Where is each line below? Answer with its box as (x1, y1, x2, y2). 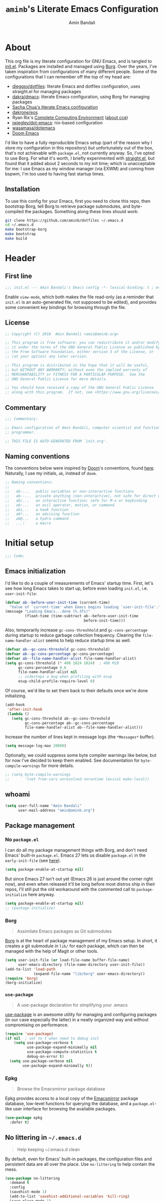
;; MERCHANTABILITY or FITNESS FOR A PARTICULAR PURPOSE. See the (5, 372, 145, 377)
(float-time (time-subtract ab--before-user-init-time (24, 614, 139, 619)
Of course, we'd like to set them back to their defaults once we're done (5, 688, 148, 694)
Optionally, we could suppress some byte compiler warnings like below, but (5, 752, 157, 758)
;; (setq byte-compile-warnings (5, 772, 71, 777)
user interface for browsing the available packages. (13, 1105, 117, 1111)
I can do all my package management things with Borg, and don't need (5, 847, 147, 853)
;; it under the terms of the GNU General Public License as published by (5, 345, 161, 350)
